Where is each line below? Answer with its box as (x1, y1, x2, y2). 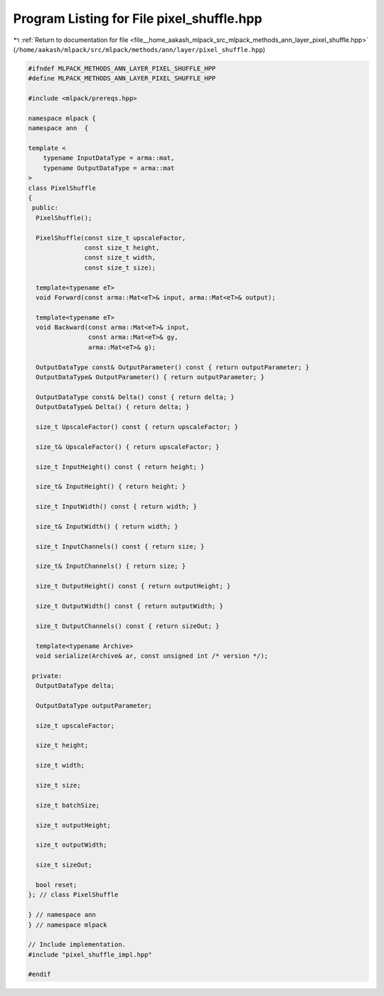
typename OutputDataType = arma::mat (43, 164, 175, 172)
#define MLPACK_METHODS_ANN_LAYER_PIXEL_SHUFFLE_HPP (28, 75, 216, 83)
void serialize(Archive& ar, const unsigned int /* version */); (36, 652, 269, 659)
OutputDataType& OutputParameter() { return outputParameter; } (36, 373, 265, 381)
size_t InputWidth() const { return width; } (36, 502, 197, 511)
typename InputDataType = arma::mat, (43, 154, 175, 162)
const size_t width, (84, 253, 156, 262)
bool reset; (36, 881, 78, 889)
